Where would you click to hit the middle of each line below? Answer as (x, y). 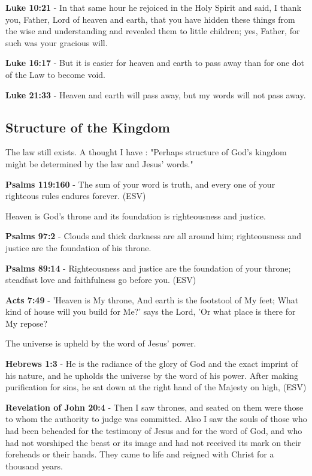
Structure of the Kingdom (88, 127)
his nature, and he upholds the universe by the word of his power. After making (152, 375)
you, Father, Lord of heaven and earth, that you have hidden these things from (150, 19)
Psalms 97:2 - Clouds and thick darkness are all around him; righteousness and (153, 236)
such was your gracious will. (57, 42)
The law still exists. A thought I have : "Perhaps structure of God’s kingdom (146, 152)
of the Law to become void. (56, 74)
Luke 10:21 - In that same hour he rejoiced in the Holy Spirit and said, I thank (154, 7)
